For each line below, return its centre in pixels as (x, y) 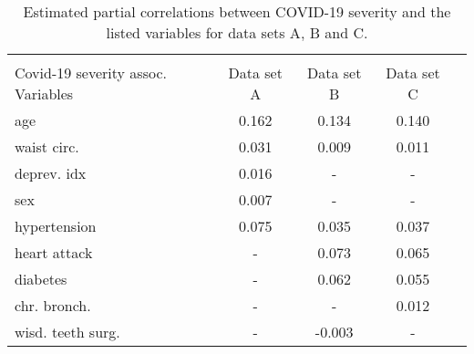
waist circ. (47, 146)
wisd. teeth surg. (67, 332)
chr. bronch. (53, 305)
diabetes (41, 279)
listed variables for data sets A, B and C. (237, 32)
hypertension (56, 226)
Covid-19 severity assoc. (91, 73)
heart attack (54, 252)
